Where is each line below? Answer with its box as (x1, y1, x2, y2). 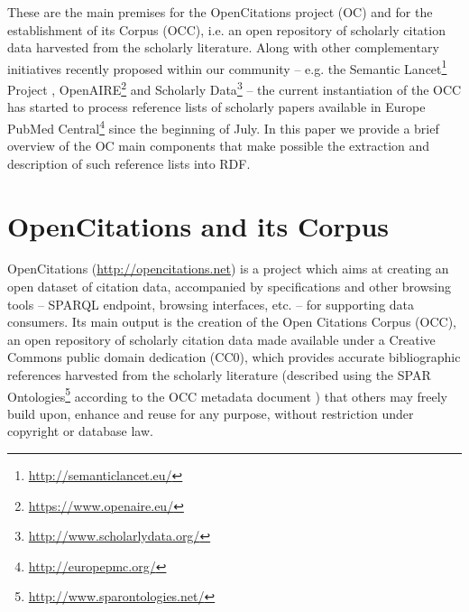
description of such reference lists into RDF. (7, 153, 251, 172)
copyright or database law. (7, 422, 153, 440)
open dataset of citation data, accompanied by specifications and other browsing (7, 277, 451, 296)
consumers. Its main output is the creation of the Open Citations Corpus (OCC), (7, 312, 456, 331)
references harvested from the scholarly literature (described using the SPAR (7, 366, 431, 384)
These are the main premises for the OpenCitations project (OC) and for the (7, 3, 433, 21)
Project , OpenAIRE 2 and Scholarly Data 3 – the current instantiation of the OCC (7, 78, 462, 98)
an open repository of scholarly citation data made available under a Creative (7, 329, 436, 348)
